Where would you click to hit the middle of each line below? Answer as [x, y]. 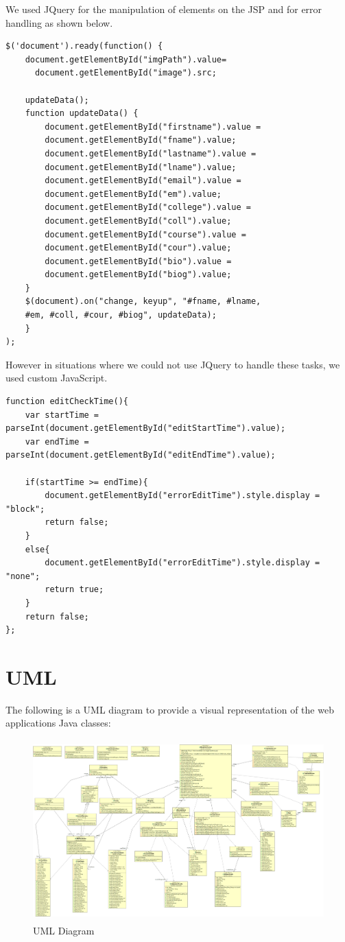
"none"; [23, 576]
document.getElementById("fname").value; [141, 140]
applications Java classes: [58, 723]
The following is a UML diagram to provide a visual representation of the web [170, 709]
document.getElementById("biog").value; [138, 275]
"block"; [25, 509]
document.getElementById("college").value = [148, 208]
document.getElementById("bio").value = [138, 261]
